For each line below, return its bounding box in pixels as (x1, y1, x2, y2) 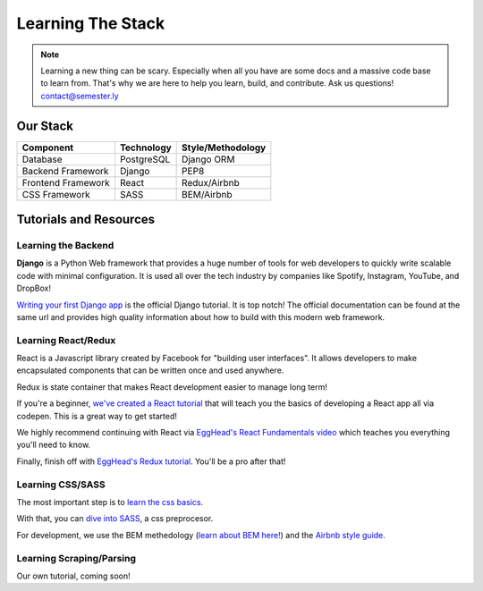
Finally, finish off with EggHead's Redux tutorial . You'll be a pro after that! (16, 456, 286, 467)
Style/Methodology (182, 141, 267, 154)
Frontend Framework (21, 176, 111, 189)
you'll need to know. (16, 439, 91, 451)
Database (21, 153, 63, 165)
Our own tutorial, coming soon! (16, 570, 131, 581)
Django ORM (182, 153, 235, 165)
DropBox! (16, 283, 52, 294)
